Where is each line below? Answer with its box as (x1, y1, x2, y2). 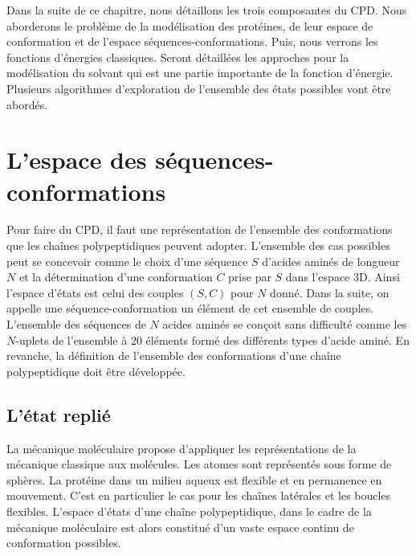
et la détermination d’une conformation (18, 268, 213, 285)
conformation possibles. (6, 534, 121, 551)
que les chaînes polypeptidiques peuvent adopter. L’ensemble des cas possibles (6, 237, 390, 254)
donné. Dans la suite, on (270, 284, 389, 300)
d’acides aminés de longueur (262, 252, 400, 269)
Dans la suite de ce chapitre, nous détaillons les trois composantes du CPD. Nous (6, 2, 407, 18)
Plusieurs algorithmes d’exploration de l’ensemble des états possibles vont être (6, 80, 391, 96)
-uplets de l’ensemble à (15, 331, 128, 348)
